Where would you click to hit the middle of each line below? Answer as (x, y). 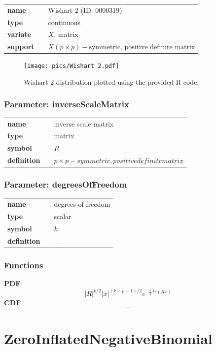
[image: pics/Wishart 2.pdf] (72, 66)
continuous (64, 22)
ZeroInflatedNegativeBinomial (108, 338)
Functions (24, 265)
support (21, 47)
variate (19, 34)
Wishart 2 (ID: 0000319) (85, 10)
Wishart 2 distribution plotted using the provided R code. (111, 82)
